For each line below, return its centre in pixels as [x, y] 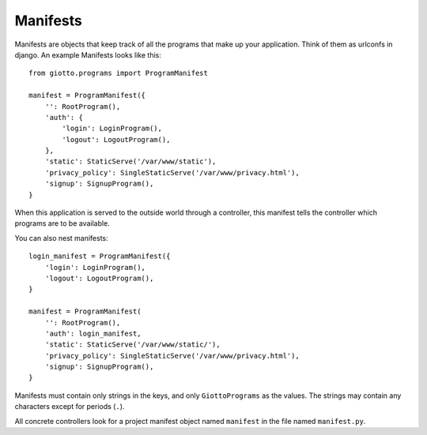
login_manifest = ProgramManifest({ [100, 256]
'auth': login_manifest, [93, 333]
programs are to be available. [62, 223]
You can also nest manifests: [61, 238]
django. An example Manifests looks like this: [88, 54]
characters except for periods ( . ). [70, 407]
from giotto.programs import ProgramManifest [119, 73]
